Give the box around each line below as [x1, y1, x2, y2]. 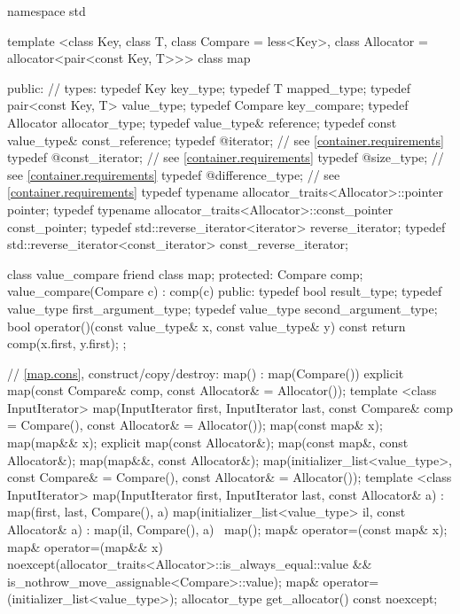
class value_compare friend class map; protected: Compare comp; [7, 264, 363, 283]
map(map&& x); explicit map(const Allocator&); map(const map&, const [7, 433, 409, 452]
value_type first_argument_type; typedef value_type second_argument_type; [7, 299, 438, 317]
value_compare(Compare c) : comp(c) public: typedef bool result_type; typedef [7, 282, 442, 300]
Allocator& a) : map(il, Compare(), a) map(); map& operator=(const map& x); [7, 520, 448, 539]
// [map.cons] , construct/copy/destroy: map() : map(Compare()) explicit [7, 363, 404, 382]
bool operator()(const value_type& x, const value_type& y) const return [7, 316, 406, 335]
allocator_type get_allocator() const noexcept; [181, 589, 438, 608]
